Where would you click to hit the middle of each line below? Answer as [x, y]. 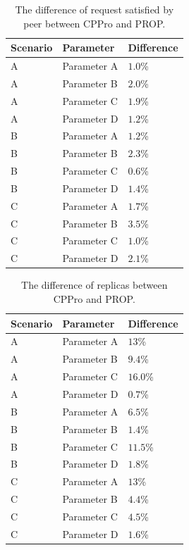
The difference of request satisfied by [94, 9]
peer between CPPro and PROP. [94, 23]
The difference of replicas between [94, 285]
